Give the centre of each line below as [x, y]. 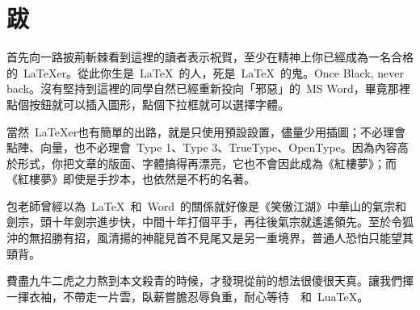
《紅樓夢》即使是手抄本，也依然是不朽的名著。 [131, 179]
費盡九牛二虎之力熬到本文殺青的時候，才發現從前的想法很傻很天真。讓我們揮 [210, 281]
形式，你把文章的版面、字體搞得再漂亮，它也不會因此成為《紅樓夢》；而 [207, 163]
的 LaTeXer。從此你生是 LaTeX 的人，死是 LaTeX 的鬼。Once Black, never [205, 72]
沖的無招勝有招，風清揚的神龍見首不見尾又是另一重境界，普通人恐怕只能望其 [210, 238]
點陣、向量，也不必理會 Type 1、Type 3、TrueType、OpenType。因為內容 [202, 147]
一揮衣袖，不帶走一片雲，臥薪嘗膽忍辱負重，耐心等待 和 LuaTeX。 [188, 296]
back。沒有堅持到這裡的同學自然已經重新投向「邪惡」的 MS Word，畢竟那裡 [208, 88]
